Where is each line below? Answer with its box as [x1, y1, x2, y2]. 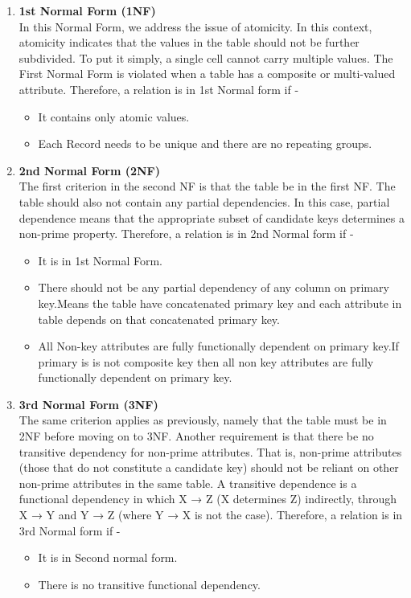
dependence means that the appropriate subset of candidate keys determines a [18, 209, 405, 226]
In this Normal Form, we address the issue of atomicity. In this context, [18, 18, 372, 35]
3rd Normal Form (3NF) [18, 395, 158, 412]
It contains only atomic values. [38, 108, 190, 125]
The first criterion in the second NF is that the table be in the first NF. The [18, 178, 396, 195]
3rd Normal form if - [18, 522, 121, 539]
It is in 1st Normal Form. [38, 252, 163, 268]
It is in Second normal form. [38, 549, 178, 566]
